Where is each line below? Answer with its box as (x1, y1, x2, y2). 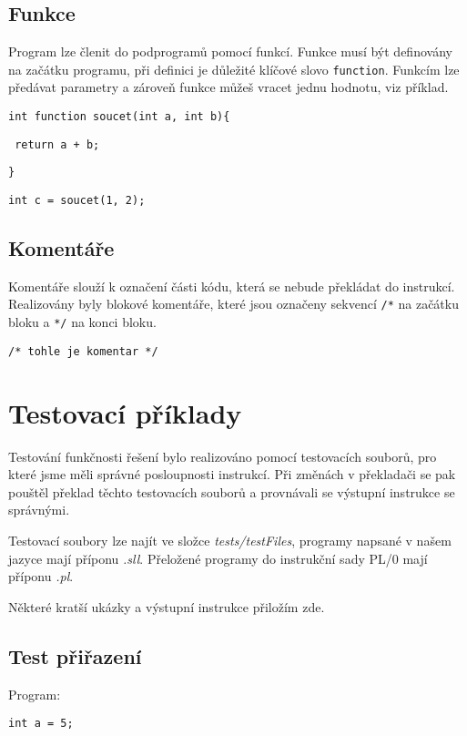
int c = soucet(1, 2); (8, 194, 146, 208)
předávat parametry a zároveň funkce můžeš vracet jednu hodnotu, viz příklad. (8, 77, 449, 97)
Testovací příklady (8, 394, 242, 431)
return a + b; (15, 138, 100, 151)
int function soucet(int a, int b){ (8, 110, 230, 124)
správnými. (8, 500, 70, 519)
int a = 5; (8, 717, 74, 731)
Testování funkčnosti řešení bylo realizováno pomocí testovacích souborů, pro (8, 446, 437, 465)
